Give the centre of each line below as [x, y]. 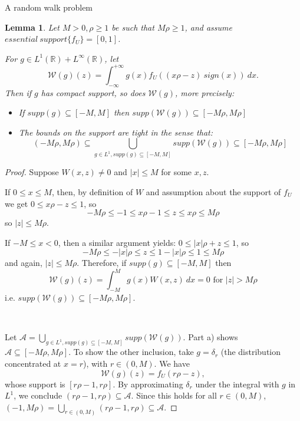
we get [17, 203]
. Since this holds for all [174, 395]
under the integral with [237, 384]
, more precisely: [205, 92]
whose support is [35, 384]
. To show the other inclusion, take [131, 352]
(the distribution [251, 352]
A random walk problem [49, 7]
